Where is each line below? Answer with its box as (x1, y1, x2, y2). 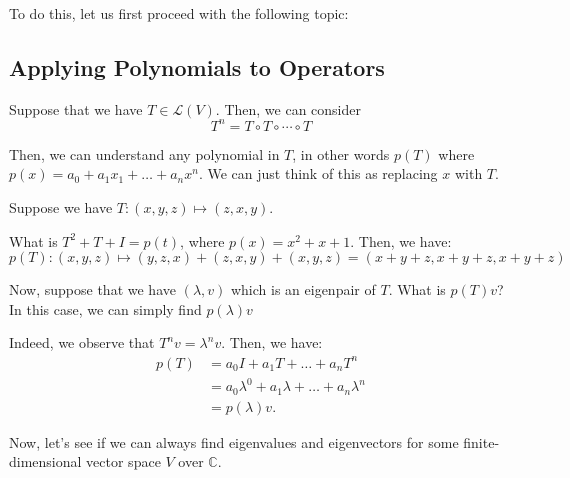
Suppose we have (9, 197, 113, 218)
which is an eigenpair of (230, 279, 376, 300)
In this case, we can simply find (9, 298, 202, 319)
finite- (463, 431, 500, 452)
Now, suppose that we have (9, 279, 176, 300)
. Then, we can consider (215, 98, 361, 119)
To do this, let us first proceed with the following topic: (9, 3, 349, 23)
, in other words (292, 143, 390, 164)
